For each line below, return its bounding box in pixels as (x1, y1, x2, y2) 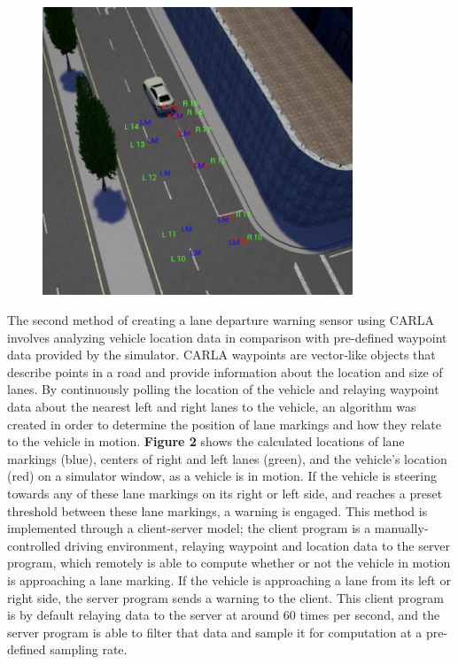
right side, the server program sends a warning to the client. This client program (7, 588, 445, 606)
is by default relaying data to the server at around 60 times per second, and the (7, 606, 440, 624)
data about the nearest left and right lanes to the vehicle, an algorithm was (7, 398, 416, 415)
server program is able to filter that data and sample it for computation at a (7, 622, 423, 641)
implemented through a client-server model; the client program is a (7, 519, 371, 537)
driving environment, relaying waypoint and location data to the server (64, 536, 451, 554)
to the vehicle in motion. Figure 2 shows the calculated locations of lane (7, 432, 405, 451)
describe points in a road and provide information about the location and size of (7, 362, 443, 381)
